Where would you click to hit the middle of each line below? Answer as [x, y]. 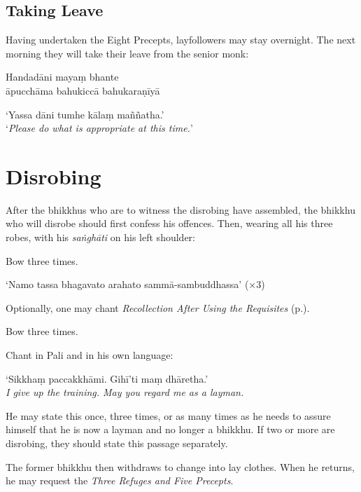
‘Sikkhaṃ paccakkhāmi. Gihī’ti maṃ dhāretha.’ [107, 378]
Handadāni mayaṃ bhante [62, 77]
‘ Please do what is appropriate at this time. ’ [99, 128]
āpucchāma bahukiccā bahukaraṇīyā [83, 90]
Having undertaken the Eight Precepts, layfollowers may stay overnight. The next [181, 40]
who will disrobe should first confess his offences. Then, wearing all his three [169, 223]
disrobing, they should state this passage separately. [117, 443]
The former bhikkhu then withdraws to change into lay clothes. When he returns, [180, 466]
